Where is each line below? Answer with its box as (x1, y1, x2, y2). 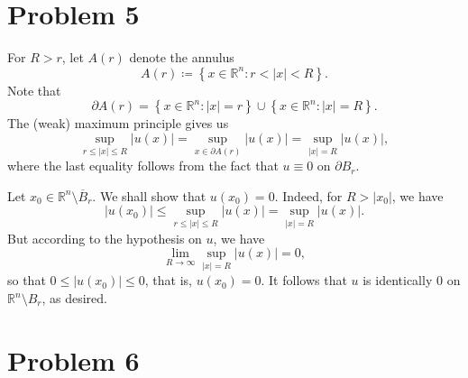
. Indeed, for (274, 186, 343, 205)
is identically (362, 271, 433, 290)
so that (7, 271, 46, 290)
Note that (7, 80, 61, 99)
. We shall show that (92, 186, 206, 205)
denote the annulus (129, 48, 234, 67)
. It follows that (261, 271, 347, 290)
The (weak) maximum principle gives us (7, 114, 229, 133)
